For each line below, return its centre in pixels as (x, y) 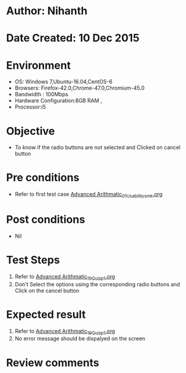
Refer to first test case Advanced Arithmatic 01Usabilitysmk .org (89, 195)
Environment (39, 65)
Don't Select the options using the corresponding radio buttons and (97, 284)
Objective (31, 131)
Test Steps (33, 260)
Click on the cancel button (47, 290)
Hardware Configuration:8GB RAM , (58, 101)
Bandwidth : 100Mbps (41, 94)
